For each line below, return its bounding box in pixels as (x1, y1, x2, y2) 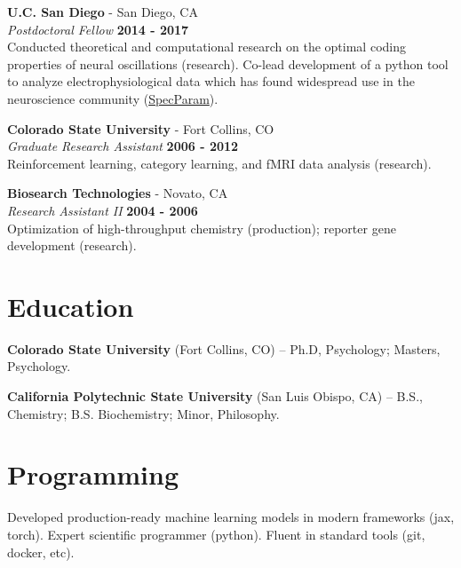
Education (7, 288, 134, 324)
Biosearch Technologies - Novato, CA (7, 184, 228, 202)
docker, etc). (7, 542, 75, 561)
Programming (7, 456, 179, 493)
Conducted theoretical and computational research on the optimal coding (7, 37, 406, 56)
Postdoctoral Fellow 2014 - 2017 (7, 20, 189, 38)
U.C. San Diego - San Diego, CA (7, 3, 198, 20)
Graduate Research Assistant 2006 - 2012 (7, 137, 239, 155)
